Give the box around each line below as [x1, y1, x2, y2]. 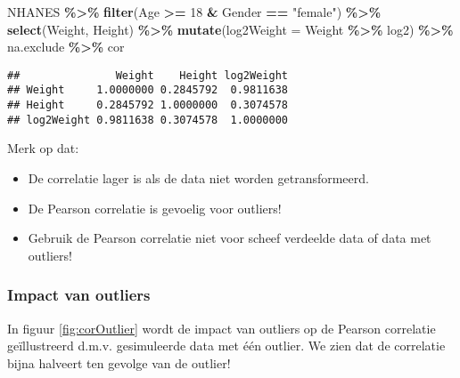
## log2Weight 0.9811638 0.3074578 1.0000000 [7, 113, 288, 126]
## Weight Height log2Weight [7, 68, 288, 82]
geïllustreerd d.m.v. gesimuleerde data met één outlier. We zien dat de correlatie [7, 336, 446, 355]
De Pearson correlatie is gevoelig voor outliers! [28, 198, 282, 217]
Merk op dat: [7, 139, 79, 157]
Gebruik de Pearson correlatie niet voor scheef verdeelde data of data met [28, 229, 431, 247]
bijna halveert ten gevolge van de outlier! [7, 353, 231, 372]
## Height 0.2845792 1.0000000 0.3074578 [7, 99, 288, 112]
